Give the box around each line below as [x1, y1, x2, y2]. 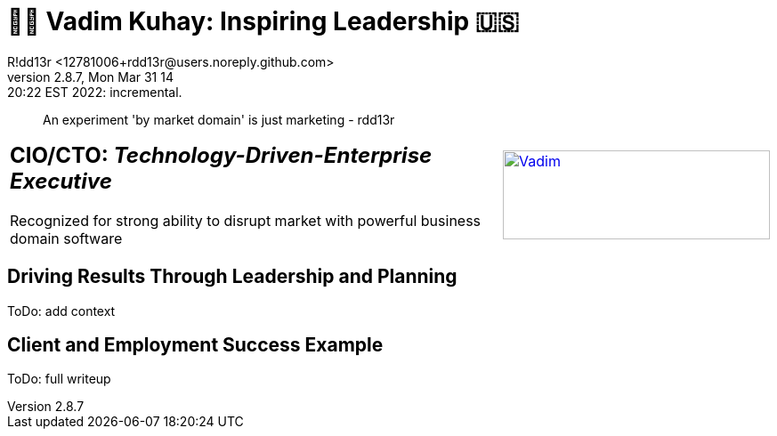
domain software [10, 229, 123, 247]
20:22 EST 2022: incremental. [7, 84, 182, 100]
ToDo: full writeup [7, 371, 111, 387]
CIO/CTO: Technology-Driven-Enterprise [10, 141, 433, 168]
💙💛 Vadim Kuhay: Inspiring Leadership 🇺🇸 [7, 6, 520, 36]
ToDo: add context [7, 303, 116, 319]
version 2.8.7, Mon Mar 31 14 [7, 69, 174, 85]
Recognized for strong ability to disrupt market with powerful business [10, 211, 482, 230]
